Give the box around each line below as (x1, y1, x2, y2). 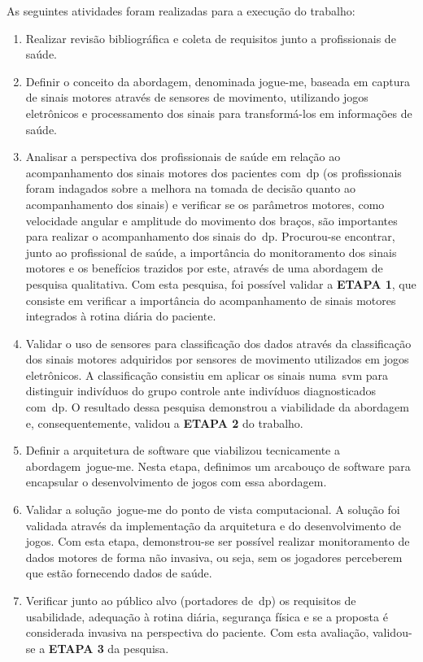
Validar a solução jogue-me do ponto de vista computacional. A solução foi (25, 501, 400, 518)
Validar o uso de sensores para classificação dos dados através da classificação (25, 334, 412, 351)
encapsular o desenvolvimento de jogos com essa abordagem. (25, 473, 327, 490)
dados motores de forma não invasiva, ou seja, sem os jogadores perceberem (25, 548, 403, 565)
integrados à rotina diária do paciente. (25, 307, 216, 324)
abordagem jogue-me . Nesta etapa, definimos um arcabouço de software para (25, 457, 411, 474)
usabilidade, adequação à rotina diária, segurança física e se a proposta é (25, 608, 388, 625)
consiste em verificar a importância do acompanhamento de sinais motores (25, 291, 396, 308)
